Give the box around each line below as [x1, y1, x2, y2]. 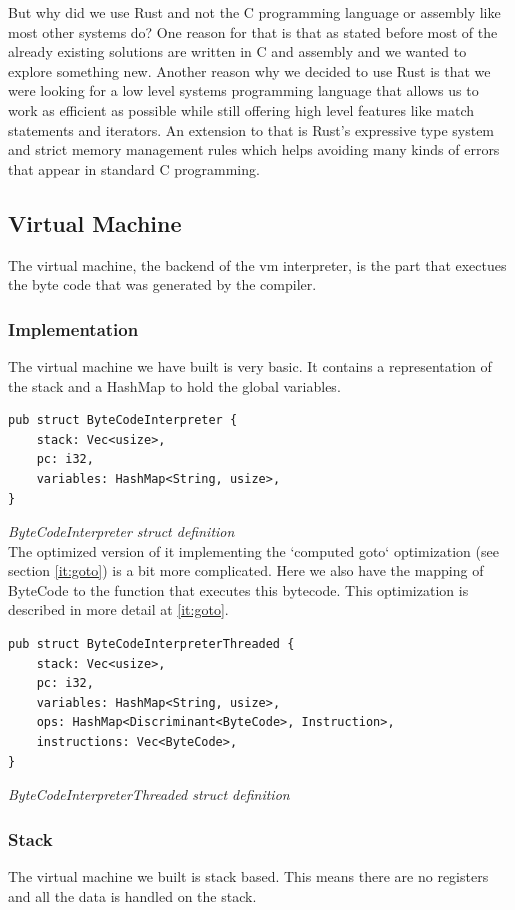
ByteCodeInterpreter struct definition [8, 521, 235, 542]
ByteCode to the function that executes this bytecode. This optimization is [8, 579, 469, 600]
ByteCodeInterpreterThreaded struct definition [8, 784, 290, 805]
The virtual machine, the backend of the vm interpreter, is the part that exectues [8, 254, 507, 275]
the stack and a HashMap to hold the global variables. [8, 375, 341, 396]
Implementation [8, 316, 139, 341]
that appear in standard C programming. [8, 158, 260, 179]
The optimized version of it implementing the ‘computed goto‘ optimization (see [8, 540, 499, 561]
